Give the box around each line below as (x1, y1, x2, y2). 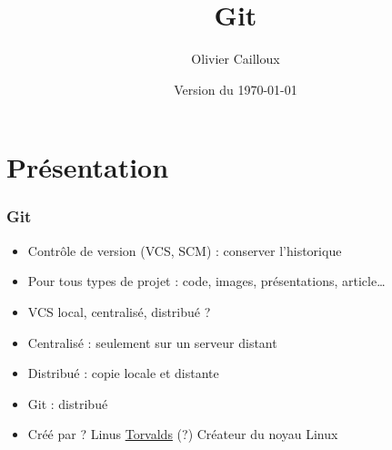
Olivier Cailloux (191, 49, 280, 68)
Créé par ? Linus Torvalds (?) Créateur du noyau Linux (27, 424, 338, 444)
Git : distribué (27, 394, 108, 413)
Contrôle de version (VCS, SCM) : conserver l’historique (27, 240, 342, 260)
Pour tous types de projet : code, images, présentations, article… (27, 271, 386, 291)
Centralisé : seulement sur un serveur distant (27, 332, 277, 352)
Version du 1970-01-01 (174, 79, 297, 98)
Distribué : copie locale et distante (27, 363, 219, 383)
